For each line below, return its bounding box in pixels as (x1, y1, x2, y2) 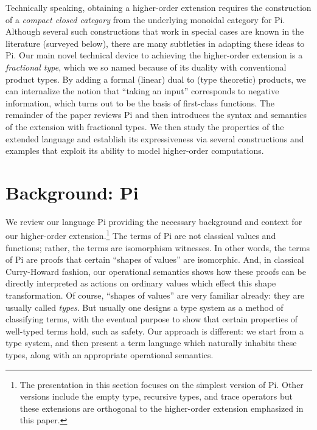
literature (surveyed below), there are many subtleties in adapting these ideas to (5, 36, 305, 49)
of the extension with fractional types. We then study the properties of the (5, 120, 284, 133)
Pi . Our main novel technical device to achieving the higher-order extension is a (5, 49, 303, 61)
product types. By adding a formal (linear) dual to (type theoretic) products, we (5, 72, 306, 85)
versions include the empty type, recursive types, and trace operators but (19, 390, 293, 403)
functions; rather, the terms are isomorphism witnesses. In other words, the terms (5, 241, 310, 254)
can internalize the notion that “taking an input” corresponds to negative (5, 85, 279, 97)
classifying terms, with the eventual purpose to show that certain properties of (5, 313, 298, 325)
